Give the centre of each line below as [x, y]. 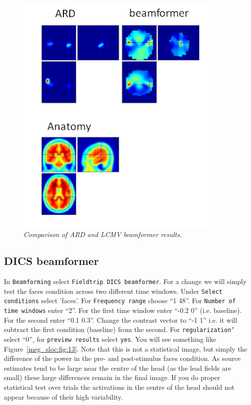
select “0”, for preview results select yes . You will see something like [110, 339]
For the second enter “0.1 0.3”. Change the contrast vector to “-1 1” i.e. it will [121, 320]
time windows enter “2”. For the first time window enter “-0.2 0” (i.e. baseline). [123, 310]
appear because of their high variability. [63, 396]
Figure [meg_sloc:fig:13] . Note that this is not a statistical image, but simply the [126, 348]
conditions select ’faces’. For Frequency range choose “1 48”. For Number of [120, 300]
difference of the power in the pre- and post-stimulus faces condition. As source [122, 358]
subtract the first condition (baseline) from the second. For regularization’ [119, 329]
